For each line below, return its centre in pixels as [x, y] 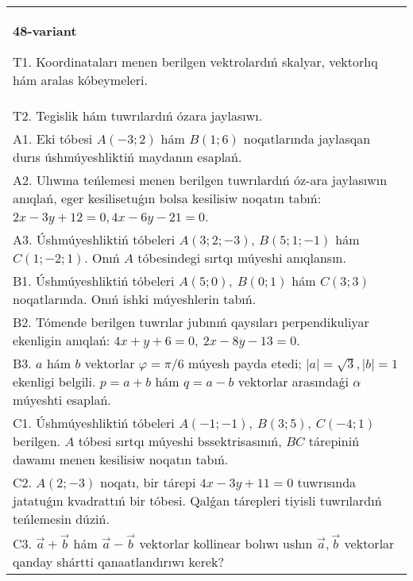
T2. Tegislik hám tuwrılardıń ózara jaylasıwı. [138, 115]
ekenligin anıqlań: [62, 340]
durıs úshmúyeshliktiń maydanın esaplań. [127, 157]
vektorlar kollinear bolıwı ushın [226, 543]
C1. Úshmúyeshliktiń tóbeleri [94, 423]
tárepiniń [334, 441]
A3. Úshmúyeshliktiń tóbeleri [94, 239]
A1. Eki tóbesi [53, 139]
